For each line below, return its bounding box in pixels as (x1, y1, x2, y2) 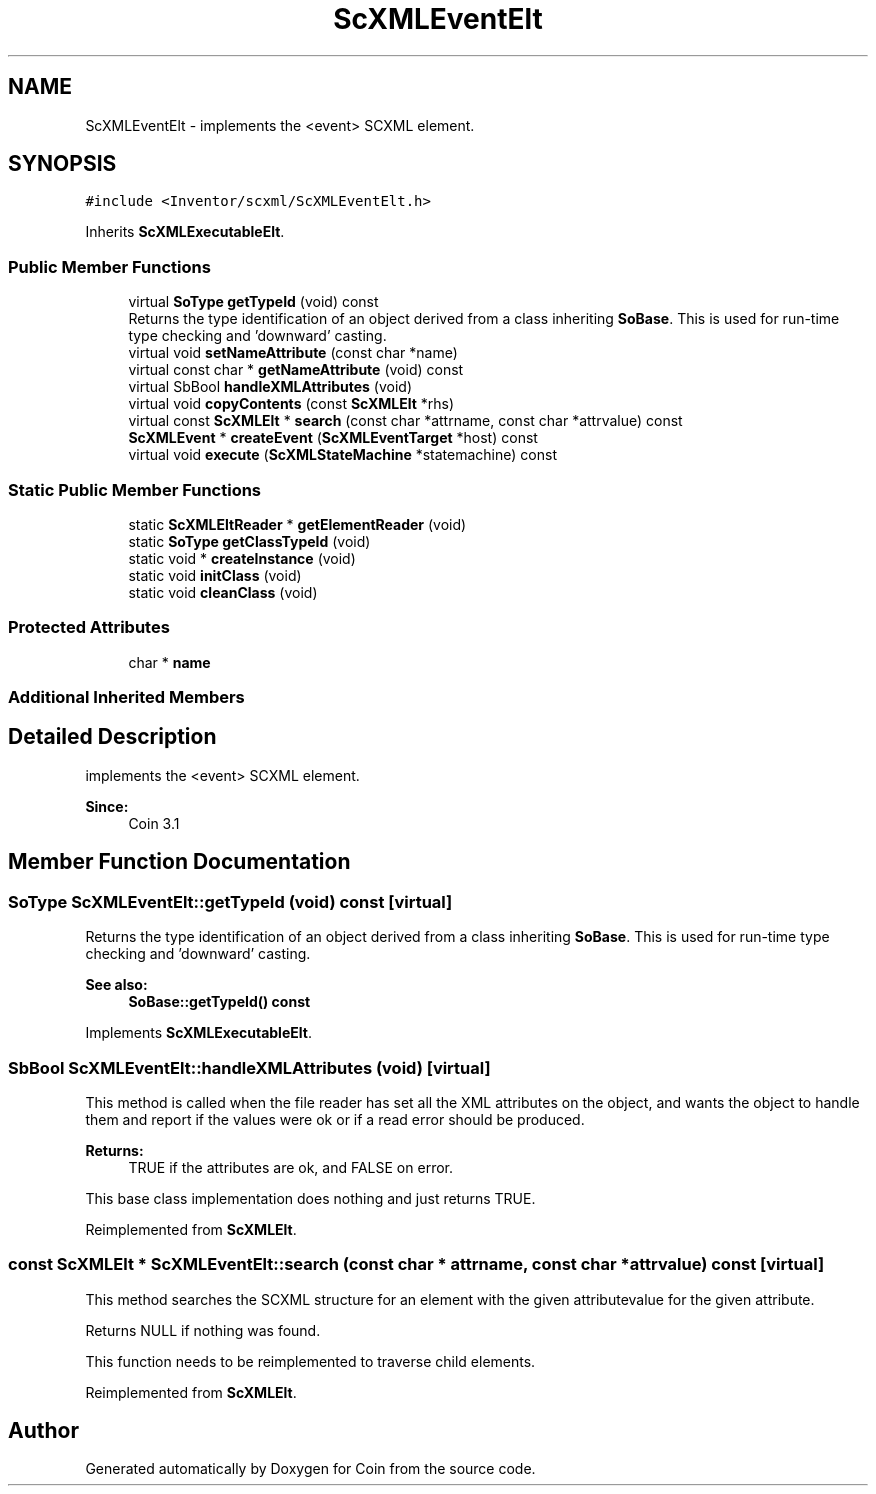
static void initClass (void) (128, 566, 302, 584)
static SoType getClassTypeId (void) (128, 532, 371, 550)
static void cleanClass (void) (128, 583, 318, 601)
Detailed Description (8, 724, 217, 750)
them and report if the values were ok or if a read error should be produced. (85, 1110, 585, 1128)
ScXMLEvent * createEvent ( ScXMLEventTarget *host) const (128, 429, 538, 447)
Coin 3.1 (128, 814, 180, 832)
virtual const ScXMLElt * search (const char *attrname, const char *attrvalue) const (128, 412, 683, 430)
